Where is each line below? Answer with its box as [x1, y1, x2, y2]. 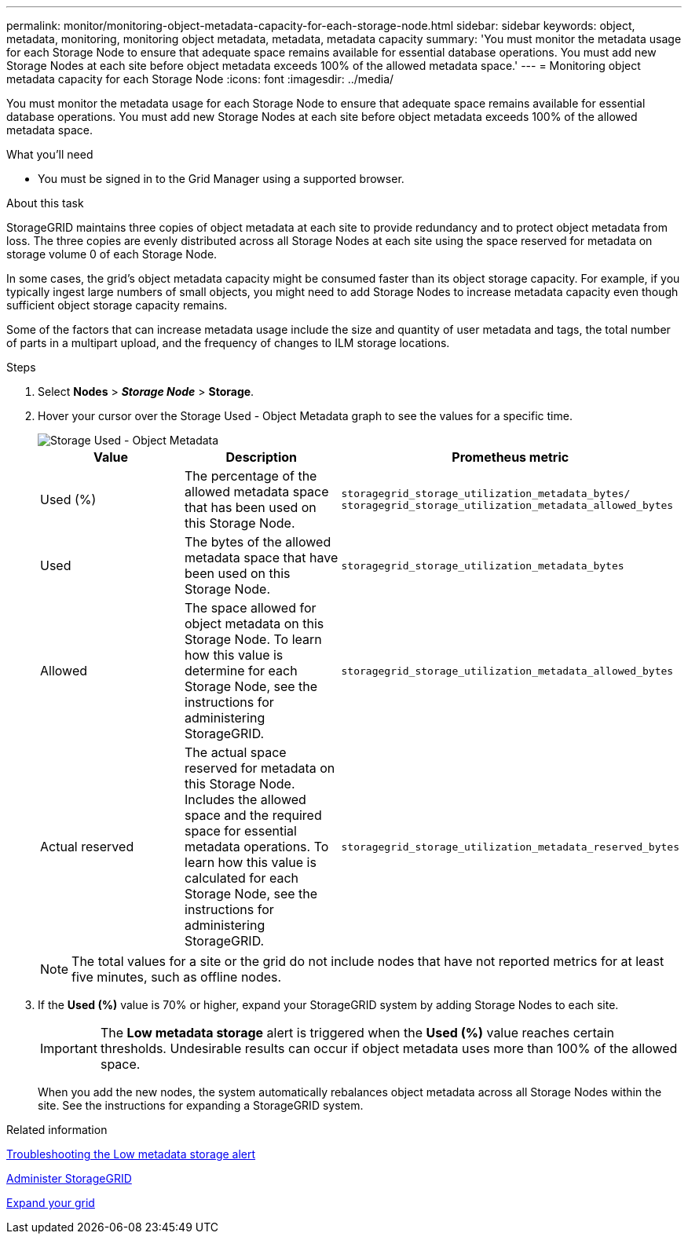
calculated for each [185, 870, 298, 886]
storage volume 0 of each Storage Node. [6, 247, 218, 261]
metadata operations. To [185, 839, 329, 854]
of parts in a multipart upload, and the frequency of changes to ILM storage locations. [6, 336, 450, 349]
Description [225, 449, 297, 465]
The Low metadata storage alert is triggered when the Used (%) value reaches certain [100, 1025, 614, 1041]
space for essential [185, 823, 297, 839]
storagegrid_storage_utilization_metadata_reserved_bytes [341, 840, 679, 853]
